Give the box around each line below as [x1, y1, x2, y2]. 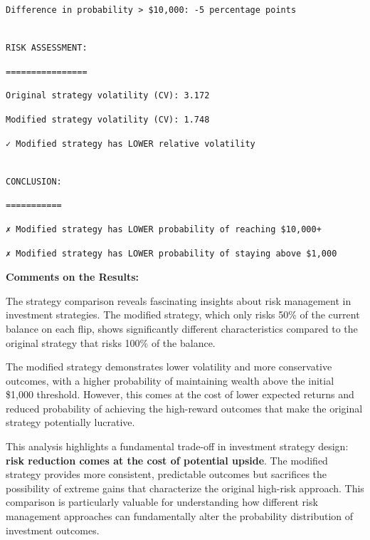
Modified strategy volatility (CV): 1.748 [6, 114, 210, 125]
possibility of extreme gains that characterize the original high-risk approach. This [6, 480, 364, 495]
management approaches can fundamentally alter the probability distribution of [6, 509, 354, 524]
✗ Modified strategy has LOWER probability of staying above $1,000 [6, 248, 337, 259]
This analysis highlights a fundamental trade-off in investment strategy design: [6, 439, 349, 454]
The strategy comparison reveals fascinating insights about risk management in [6, 293, 351, 308]
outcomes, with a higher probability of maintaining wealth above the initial [6, 373, 334, 388]
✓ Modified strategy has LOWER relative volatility [6, 138, 255, 149]
